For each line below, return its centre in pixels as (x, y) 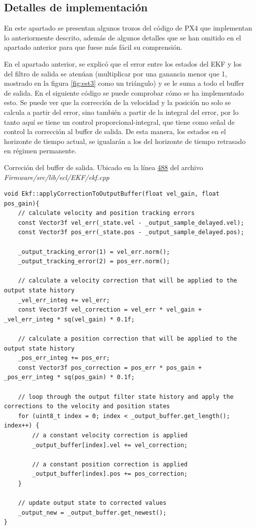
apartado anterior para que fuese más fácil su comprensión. (93, 47)
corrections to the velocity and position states (87, 406)
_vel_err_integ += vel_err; (64, 300)
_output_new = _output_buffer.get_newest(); (92, 512)
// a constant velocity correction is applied (110, 435)
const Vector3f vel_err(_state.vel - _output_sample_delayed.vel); (131, 223)
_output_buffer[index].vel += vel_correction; (110, 445)
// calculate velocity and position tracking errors (106, 213)
